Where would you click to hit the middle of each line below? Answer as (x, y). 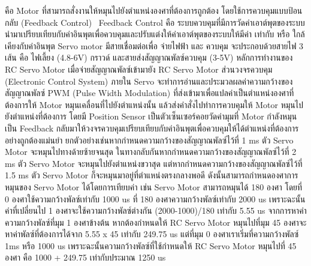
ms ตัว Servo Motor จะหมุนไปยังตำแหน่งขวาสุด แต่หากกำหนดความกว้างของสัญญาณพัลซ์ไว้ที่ (154, 163)
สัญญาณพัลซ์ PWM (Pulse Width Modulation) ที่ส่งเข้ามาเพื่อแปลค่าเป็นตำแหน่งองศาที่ (150, 93)
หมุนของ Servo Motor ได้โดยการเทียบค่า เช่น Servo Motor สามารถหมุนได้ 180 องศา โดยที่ (154, 186)
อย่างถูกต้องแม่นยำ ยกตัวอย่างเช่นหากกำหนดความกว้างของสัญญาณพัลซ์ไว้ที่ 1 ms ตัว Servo (149, 140)
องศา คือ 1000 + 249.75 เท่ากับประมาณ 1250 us (85, 257)
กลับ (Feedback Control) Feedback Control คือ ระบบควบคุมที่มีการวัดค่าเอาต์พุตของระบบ (155, 22)
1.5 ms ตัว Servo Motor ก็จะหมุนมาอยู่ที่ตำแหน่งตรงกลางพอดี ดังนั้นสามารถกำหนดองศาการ (152, 175)
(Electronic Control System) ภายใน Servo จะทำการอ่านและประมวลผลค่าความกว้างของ (149, 81)
